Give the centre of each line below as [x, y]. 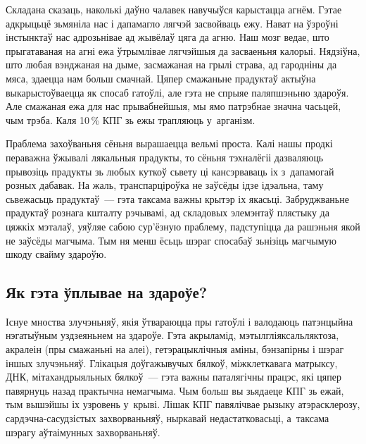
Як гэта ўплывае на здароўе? [107, 292]
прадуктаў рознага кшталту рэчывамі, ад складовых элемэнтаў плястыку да [168, 212]
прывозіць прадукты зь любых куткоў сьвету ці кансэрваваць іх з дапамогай [170, 171]
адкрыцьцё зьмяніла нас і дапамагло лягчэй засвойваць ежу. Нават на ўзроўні [172, 23]
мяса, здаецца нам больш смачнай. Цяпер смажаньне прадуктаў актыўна [161, 78]
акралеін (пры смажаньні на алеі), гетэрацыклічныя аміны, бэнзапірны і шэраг [175, 349]
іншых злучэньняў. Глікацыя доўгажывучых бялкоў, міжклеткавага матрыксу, [172, 363]
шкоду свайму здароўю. [56, 254]
